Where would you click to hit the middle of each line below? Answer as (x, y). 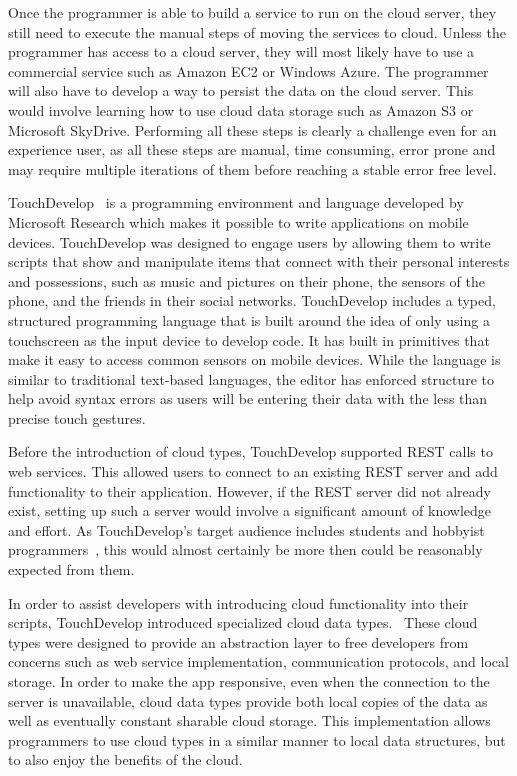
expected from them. (71, 569)
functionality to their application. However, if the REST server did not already (249, 490)
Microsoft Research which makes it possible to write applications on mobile (238, 221)
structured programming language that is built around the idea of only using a (249, 319)
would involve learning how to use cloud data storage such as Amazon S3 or (241, 109)
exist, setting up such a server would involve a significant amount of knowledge (250, 510)
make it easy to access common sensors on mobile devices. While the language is (254, 359)
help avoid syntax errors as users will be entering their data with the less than (248, 398)
